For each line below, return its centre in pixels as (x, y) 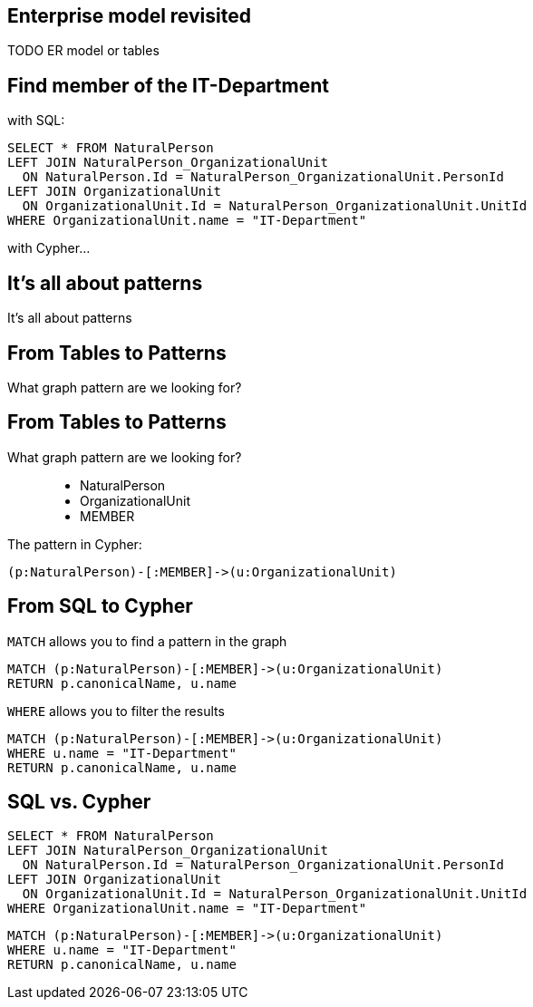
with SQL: (36, 121)
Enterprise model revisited (129, 16)
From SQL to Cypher (100, 606)
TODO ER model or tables (83, 51)
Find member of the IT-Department (168, 85)
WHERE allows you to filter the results (116, 711)
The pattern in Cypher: (75, 544)
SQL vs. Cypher (79, 802)
